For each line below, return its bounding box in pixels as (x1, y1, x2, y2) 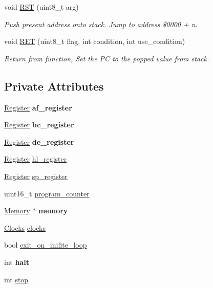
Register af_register (4, 102, 72, 113)
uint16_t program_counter (4, 188, 90, 198)
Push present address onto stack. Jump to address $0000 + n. (4, 18, 198, 29)
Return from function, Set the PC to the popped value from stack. (4, 53, 209, 63)
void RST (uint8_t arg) (4, 2, 79, 12)
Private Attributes (4, 78, 104, 94)
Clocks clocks (4, 222, 46, 233)
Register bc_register (4, 119, 74, 130)
